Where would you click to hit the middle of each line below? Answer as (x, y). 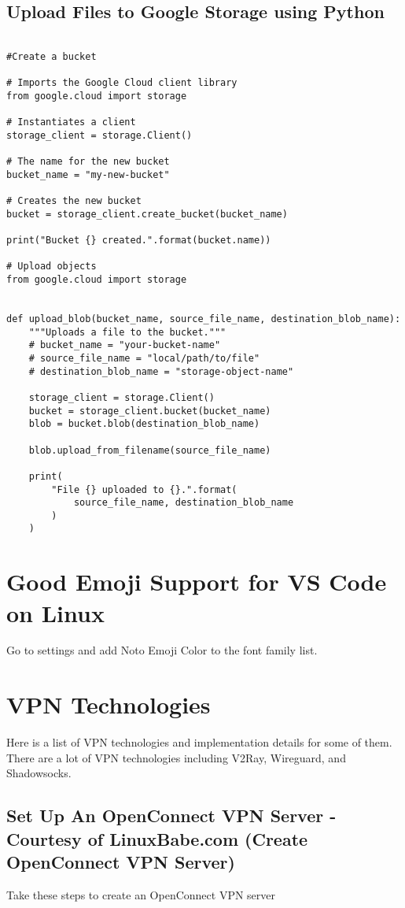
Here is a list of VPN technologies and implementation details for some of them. (199, 742)
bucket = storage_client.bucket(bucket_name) (150, 411)
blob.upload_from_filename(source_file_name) (150, 450)
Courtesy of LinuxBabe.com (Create (157, 838)
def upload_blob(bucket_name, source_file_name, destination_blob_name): (204, 319)
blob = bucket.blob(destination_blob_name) (144, 424)
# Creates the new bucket (74, 201)
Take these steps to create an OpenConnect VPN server (141, 894)
